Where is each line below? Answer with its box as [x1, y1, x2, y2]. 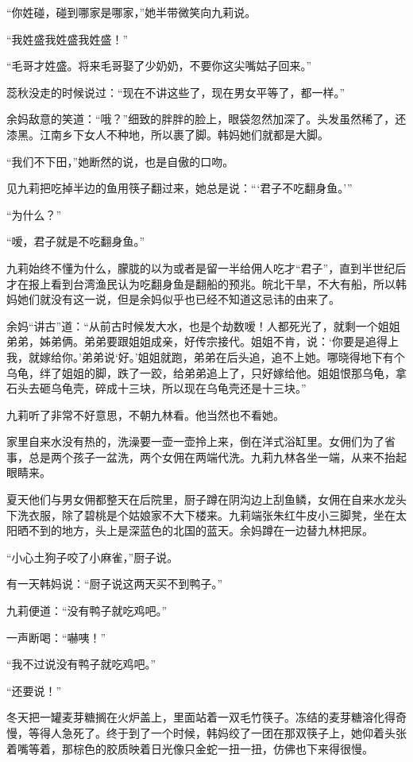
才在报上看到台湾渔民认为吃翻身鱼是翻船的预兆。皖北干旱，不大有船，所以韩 [6, 275, 407, 292]
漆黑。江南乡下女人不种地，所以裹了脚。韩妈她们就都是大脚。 [6, 126, 329, 142]
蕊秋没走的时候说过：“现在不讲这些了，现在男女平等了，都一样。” [6, 83, 345, 100]
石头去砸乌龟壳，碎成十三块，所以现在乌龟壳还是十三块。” [6, 380, 307, 396]
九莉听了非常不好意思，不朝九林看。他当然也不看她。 [6, 406, 284, 423]
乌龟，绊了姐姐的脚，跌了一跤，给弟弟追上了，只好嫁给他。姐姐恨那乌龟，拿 [6, 364, 407, 381]
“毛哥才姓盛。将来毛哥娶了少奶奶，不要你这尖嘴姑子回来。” [6, 57, 312, 74]
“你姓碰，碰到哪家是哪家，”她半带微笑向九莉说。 [6, 4, 257, 20]
